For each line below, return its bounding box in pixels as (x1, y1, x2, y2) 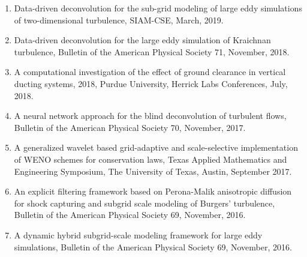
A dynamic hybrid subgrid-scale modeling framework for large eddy (14, 228, 263, 241)
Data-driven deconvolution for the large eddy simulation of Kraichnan (14, 34, 271, 46)
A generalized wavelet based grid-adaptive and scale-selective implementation (14, 141, 298, 154)
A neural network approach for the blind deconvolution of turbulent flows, (14, 109, 287, 122)
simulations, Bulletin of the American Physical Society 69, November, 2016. (14, 240, 292, 253)
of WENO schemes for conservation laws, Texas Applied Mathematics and (14, 153, 287, 165)
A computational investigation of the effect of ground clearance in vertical (14, 65, 286, 78)
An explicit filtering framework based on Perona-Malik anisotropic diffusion (14, 185, 292, 198)
